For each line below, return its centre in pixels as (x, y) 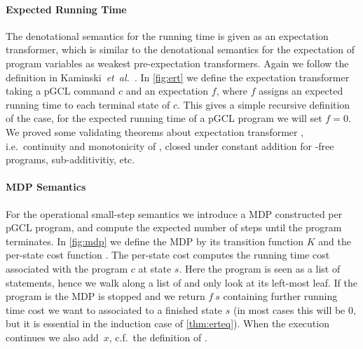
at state (155, 268)
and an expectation (167, 91)
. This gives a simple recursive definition (264, 104)
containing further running (280, 296)
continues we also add (52, 337)
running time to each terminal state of (88, 104)
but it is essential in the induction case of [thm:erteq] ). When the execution (167, 323)
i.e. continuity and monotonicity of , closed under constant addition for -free (170, 145)
